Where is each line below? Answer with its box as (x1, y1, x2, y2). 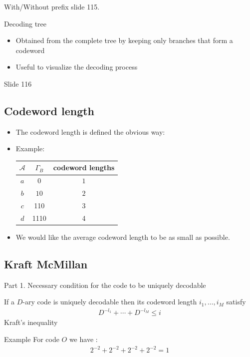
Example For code (4, 334, 59, 344)
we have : (69, 334, 98, 344)
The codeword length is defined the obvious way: (15, 126, 165, 137)
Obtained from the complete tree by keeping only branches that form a (15, 35, 233, 46)
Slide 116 (4, 78, 32, 89)
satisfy (226, 296, 246, 307)
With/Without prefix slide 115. (4, 2, 100, 12)
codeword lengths (53, 162, 115, 173)
